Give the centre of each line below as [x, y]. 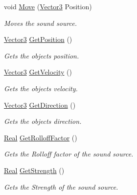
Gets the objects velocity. [41, 88]
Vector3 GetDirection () [40, 105]
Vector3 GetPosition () [38, 39]
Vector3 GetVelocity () [38, 72]
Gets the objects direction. [43, 121]
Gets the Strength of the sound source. [61, 186]
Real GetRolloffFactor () [41, 137]
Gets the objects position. [42, 55]
